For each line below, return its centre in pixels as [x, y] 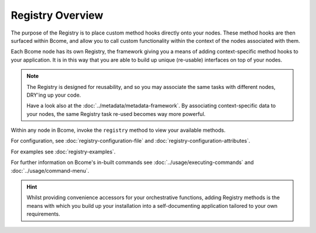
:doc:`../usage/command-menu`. [50, 170]
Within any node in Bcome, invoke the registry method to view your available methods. [118, 130]
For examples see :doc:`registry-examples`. [63, 152]
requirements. [44, 214]
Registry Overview [57, 15]
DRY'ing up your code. [54, 95]
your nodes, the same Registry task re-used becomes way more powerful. [116, 114]
